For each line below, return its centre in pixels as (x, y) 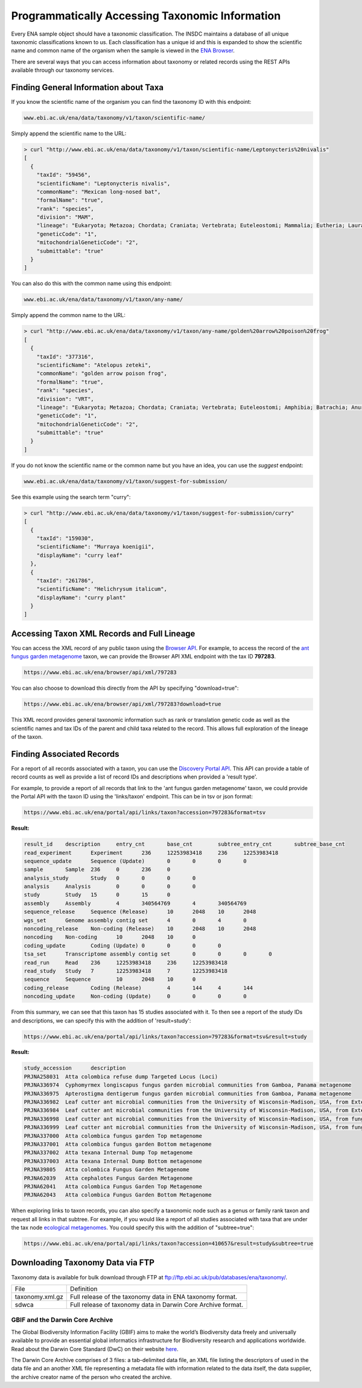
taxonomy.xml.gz (39, 1297)
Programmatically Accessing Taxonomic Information (146, 16)
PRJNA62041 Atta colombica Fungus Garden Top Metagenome (113, 1186)
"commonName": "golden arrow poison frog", (102, 374)
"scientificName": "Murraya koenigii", (96, 547)
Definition (84, 1288)
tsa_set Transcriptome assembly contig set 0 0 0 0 (148, 954)
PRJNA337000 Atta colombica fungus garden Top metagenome (113, 1136)
